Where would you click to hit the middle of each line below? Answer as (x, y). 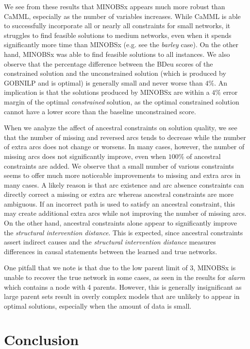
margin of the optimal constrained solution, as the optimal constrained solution (122, 101)
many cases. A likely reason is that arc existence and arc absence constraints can (124, 184)
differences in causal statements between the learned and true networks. (111, 251)
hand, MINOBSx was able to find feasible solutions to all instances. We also (117, 54)
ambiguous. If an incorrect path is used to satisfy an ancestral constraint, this (119, 203)
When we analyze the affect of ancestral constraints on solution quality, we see (121, 128)
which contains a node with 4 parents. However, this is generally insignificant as (123, 287)
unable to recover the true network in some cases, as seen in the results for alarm (125, 277)
